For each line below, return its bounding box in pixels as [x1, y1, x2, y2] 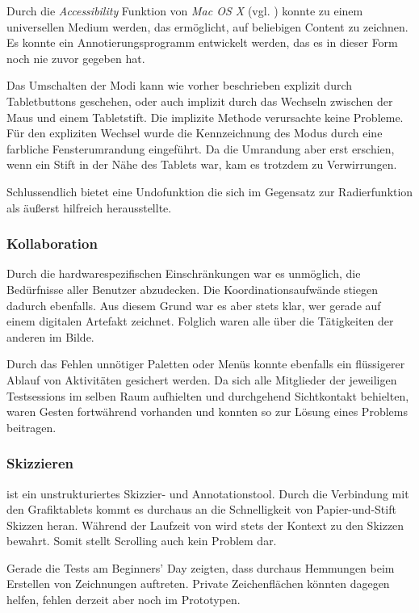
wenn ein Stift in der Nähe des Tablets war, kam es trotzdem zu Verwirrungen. [6, 156, 397, 173]
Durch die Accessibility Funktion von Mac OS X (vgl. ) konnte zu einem [6, 2, 363, 19]
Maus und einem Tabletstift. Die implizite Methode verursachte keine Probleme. [6, 108, 404, 125]
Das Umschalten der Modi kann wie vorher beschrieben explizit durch [6, 77, 353, 94]
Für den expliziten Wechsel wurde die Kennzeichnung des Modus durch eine [6, 124, 383, 141]
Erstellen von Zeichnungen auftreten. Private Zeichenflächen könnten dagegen [6, 575, 390, 592]
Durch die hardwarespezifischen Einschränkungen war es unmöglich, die [6, 265, 361, 282]
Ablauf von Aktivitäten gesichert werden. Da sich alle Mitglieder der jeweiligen [6, 371, 397, 388]
